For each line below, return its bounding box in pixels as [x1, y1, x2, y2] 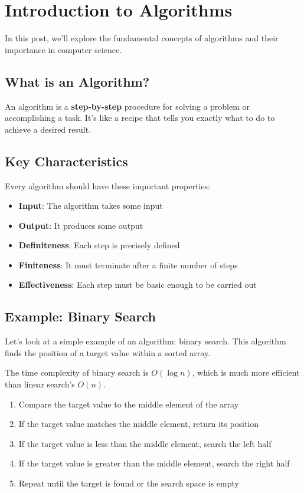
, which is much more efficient [192, 366, 300, 379]
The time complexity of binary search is [5, 366, 149, 379]
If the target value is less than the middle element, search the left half [18, 437, 272, 449]
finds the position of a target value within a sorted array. [5, 346, 211, 359]
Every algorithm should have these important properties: [5, 179, 210, 192]
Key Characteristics [5, 152, 128, 170]
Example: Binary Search [5, 307, 156, 326]
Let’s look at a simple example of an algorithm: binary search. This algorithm [5, 335, 286, 347]
